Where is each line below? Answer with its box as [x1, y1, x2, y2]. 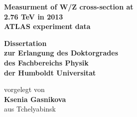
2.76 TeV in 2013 [4, 11, 63, 21]
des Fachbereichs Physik [4, 57, 89, 67]
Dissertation [4, 37, 47, 48]
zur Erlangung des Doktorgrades [4, 47, 118, 58]
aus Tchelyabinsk [4, 103, 56, 114]
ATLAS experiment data [4, 21, 91, 31]
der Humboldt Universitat [4, 67, 96, 77]
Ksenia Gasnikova [4, 93, 66, 104]
